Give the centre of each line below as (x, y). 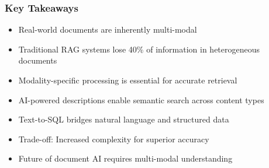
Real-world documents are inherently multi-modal (108, 29)
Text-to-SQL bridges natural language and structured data (124, 119)
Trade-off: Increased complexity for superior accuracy (114, 139)
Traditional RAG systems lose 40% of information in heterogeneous (139, 49)
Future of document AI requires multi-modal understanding (125, 158)
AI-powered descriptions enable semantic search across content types (141, 99)
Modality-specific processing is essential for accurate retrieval (128, 80)
